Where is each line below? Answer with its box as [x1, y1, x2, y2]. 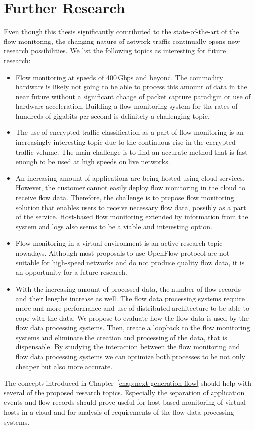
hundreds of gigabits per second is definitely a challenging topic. [15, 110, 210, 121]
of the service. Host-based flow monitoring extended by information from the [15, 212, 248, 222]
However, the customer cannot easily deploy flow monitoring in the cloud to [15, 182, 245, 193]
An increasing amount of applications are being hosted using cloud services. [15, 172, 245, 183]
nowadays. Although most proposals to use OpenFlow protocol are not [15, 248, 230, 258]
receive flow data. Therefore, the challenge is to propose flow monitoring [15, 192, 234, 203]
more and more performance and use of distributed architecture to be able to [15, 302, 249, 313]
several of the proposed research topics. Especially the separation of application [4, 387, 245, 397]
